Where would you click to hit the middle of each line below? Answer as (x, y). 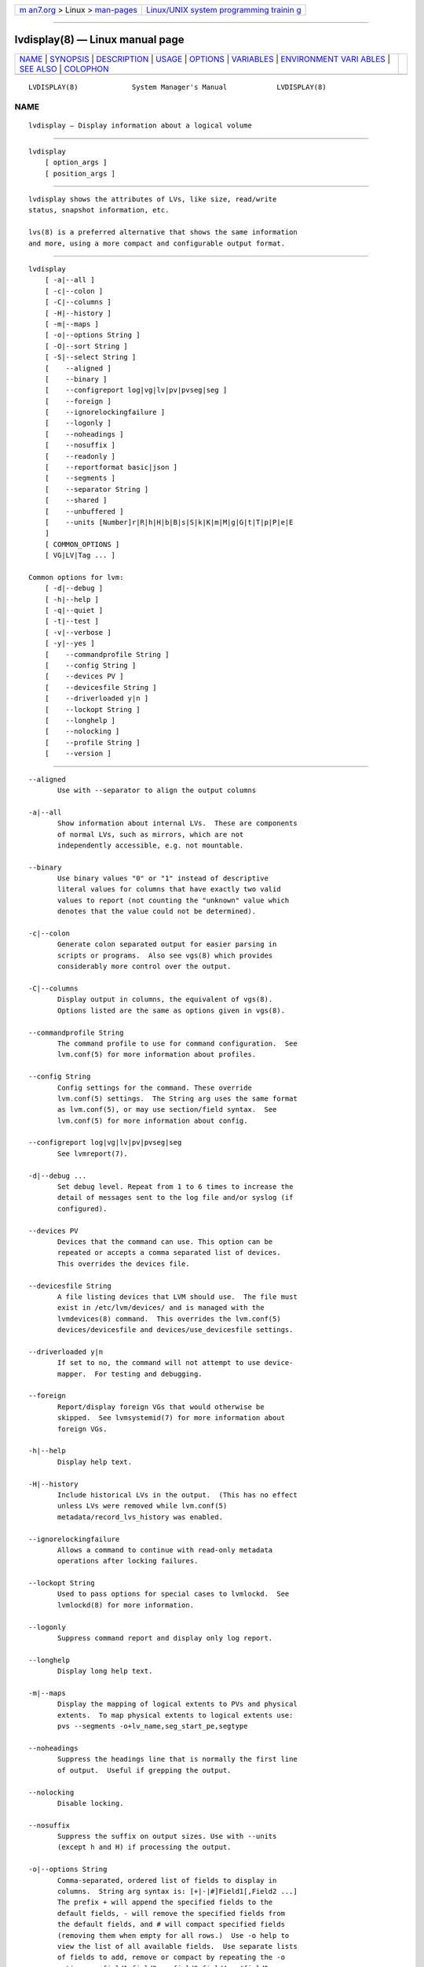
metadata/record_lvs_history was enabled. (141, 1517)
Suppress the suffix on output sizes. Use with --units (167, 1836)
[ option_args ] (76, 162)
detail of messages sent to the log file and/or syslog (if (175, 1198)
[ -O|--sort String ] (86, 346)
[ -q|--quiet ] (74, 611)
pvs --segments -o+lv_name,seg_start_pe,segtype (153, 1726)
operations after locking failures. (128, 1561)
